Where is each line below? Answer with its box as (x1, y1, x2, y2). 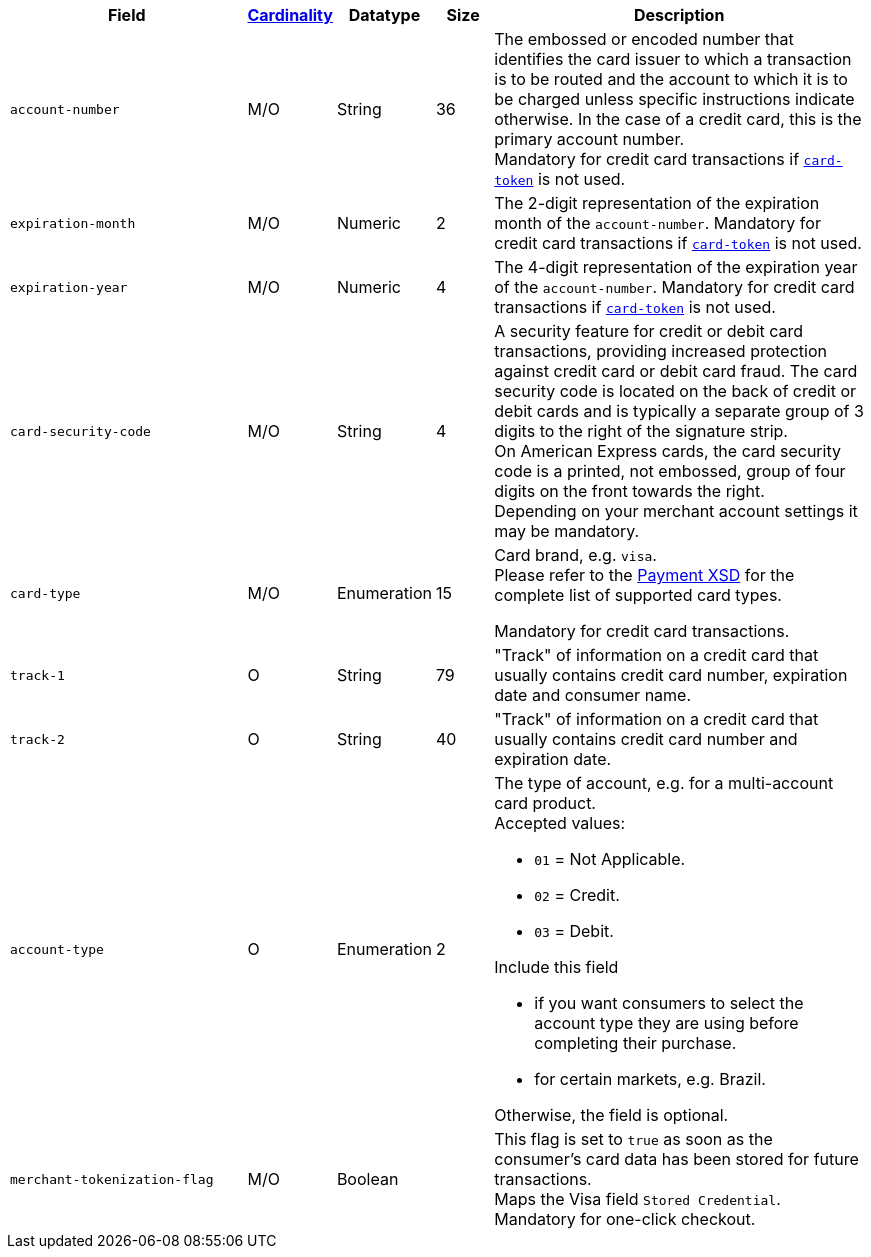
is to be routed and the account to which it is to (494, 69, 848, 89)
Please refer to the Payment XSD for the (494, 565, 795, 585)
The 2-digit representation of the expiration (494, 193, 820, 213)
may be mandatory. (494, 521, 640, 541)
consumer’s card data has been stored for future (494, 1149, 859, 1169)
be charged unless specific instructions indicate (494, 89, 855, 109)
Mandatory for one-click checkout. (494, 1209, 756, 1229)
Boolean (336, 1169, 399, 1189)
